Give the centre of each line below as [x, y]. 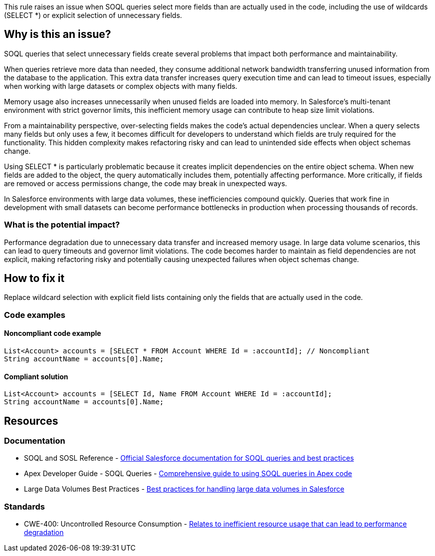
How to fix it [34, 278]
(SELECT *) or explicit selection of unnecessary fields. [93, 15]
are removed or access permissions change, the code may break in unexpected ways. [146, 183]
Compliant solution [36, 376]
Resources [31, 421]
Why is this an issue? [58, 34]
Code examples [35, 315]
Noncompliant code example [53, 333]
